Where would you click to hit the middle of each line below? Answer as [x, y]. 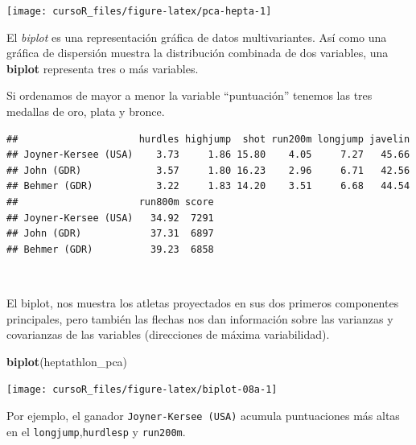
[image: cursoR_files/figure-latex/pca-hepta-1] [139, 11]
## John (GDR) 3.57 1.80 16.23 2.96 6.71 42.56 [208, 170]
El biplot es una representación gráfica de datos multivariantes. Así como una [197, 37]
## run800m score [110, 202]
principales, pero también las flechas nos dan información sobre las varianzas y [200, 318]
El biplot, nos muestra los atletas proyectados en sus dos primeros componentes [203, 302]
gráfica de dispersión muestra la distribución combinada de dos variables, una [198, 53]
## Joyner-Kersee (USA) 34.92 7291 [110, 218]
